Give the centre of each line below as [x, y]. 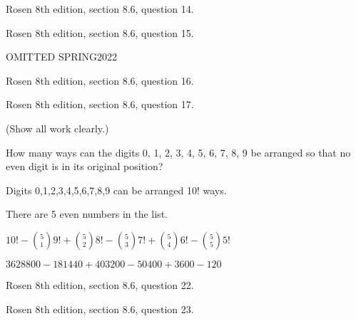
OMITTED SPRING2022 [62, 57]
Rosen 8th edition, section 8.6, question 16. [100, 80]
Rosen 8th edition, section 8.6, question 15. [100, 32]
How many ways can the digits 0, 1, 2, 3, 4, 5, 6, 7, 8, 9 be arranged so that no [178, 152]
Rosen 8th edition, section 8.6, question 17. [100, 104]
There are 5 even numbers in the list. [87, 214]
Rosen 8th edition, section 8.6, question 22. [100, 284]
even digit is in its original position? [85, 166]
